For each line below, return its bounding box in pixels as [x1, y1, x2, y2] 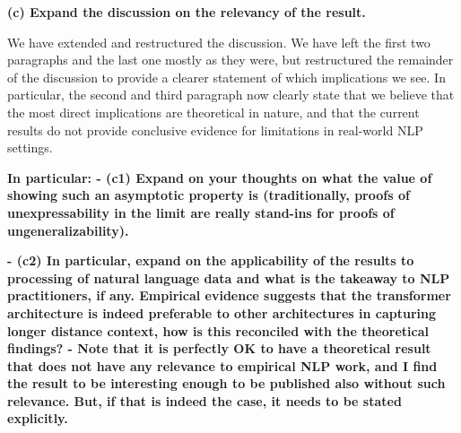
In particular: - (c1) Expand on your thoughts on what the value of [7, 168, 432, 186]
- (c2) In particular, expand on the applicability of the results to [7, 251, 414, 270]
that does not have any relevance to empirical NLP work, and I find [7, 356, 438, 375]
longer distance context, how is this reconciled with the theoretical [7, 321, 429, 340]
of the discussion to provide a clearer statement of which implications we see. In [7, 67, 446, 86]
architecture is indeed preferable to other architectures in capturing [7, 303, 437, 322]
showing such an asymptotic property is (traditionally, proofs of [7, 186, 410, 204]
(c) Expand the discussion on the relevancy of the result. [7, 3, 366, 21]
